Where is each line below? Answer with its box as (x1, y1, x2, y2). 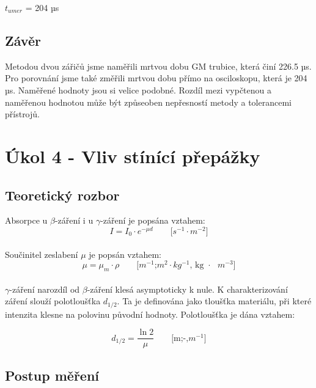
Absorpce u (5, 214, 48, 227)
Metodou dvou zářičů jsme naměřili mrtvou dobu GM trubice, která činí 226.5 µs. (5, 59, 312, 72)
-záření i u (54, 214, 94, 227)
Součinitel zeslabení (5, 247, 78, 260)
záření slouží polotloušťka (5, 295, 101, 307)
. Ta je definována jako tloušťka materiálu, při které (117, 295, 312, 307)
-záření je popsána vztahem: (100, 214, 205, 227)
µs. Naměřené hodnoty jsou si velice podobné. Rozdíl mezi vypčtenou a (5, 83, 272, 96)
